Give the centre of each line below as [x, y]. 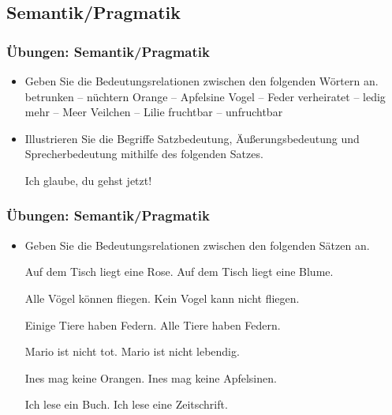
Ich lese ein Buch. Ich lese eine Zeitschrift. [126, 404]
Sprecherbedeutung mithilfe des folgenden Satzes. [144, 154]
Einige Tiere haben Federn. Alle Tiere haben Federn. [153, 324]
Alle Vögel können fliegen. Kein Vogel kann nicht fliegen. [162, 298]
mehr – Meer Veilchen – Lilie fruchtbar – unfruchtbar [154, 112]
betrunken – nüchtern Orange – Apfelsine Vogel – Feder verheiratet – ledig [205, 96]
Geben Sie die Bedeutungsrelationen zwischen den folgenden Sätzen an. [197, 245]
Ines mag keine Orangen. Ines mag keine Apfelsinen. [151, 377]
